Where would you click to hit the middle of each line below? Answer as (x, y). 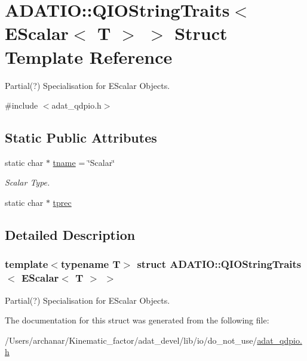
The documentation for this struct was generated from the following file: (137, 320)
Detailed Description (70, 235)
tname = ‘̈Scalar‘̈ (84, 162)
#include (22, 105)
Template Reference (89, 56)
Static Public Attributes (81, 138)
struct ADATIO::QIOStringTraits (219, 264)
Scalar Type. (27, 182)
